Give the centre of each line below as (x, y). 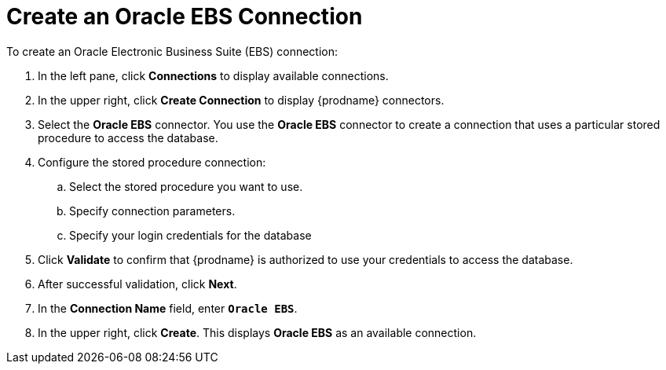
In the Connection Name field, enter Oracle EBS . (168, 308)
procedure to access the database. (128, 137)
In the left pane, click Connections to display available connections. (213, 75)
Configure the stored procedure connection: (152, 162)
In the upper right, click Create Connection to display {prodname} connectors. (241, 100)
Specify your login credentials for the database (190, 235)
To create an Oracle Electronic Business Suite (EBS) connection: (172, 51)
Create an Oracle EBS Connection (185, 16)
